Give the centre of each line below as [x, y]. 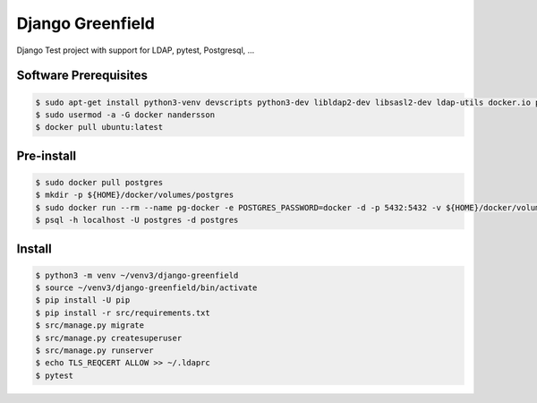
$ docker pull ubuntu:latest [99, 127]
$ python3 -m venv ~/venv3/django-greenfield [137, 275]
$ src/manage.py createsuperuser [109, 338]
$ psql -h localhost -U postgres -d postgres [137, 220]
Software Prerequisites [82, 76]
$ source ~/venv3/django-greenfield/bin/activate [146, 288]
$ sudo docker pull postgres [99, 182]
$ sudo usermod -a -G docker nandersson [125, 115]
